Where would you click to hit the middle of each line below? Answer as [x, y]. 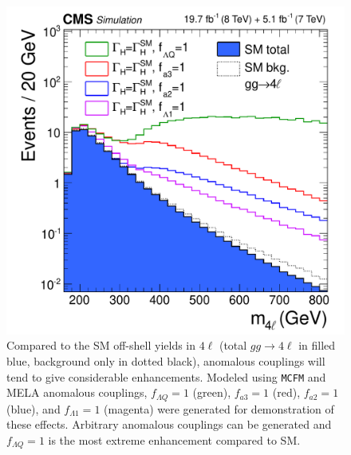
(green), [212, 392]
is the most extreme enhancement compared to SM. [174, 439]
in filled [317, 345]
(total [233, 345]
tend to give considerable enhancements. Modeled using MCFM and [166, 376]
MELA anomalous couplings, [77, 392]
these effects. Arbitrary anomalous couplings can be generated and [169, 424]
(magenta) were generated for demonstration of [219, 408]
